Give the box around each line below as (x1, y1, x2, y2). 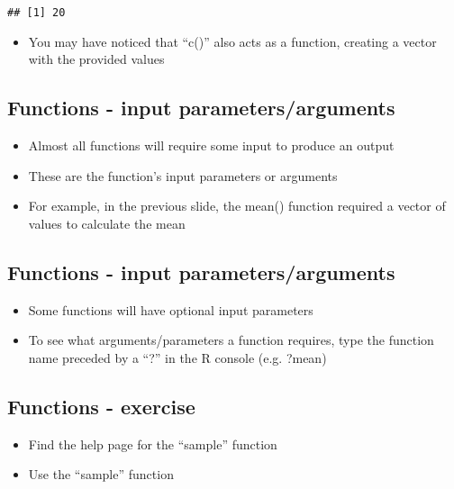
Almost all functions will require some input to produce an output (28, 136, 395, 155)
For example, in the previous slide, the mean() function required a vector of (28, 196, 446, 215)
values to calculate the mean (28, 213, 186, 232)
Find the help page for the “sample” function (28, 434, 277, 453)
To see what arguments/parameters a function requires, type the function (28, 331, 434, 349)
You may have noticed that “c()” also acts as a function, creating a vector (28, 32, 437, 50)
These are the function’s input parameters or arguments (28, 166, 338, 185)
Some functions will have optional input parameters (28, 300, 313, 319)
